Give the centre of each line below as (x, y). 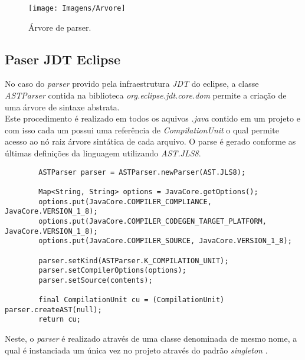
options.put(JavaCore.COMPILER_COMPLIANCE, (125, 202)
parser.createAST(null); (53, 310)
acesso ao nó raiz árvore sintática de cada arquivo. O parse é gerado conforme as (150, 141)
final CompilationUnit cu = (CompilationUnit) (132, 300)
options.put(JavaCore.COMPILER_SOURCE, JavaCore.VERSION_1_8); (165, 241)
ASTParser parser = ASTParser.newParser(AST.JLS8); (142, 172)
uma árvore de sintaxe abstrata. (62, 107)
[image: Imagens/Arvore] (77, 8)
